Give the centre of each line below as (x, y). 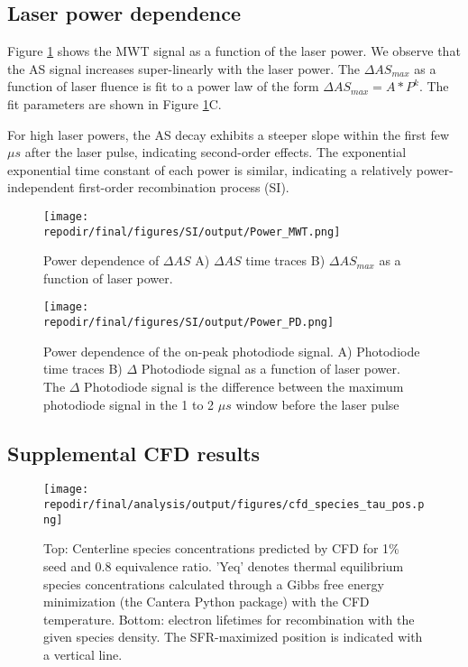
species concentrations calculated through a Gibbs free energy (214, 584)
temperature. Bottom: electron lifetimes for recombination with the (229, 619)
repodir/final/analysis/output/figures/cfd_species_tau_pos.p (234, 505)
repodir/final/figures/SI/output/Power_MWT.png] (192, 232)
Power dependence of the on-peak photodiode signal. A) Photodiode (232, 351)
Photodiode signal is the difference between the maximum (244, 386)
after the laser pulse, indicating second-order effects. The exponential (216, 152)
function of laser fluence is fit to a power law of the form (163, 86)
